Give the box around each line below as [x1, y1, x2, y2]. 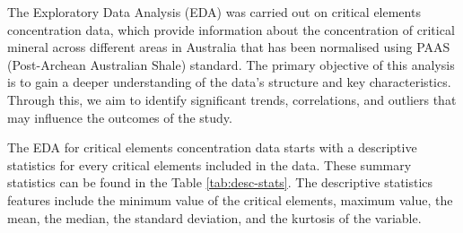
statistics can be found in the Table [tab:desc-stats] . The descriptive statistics [7, 173, 433, 192]
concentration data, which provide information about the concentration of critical [7, 20, 455, 39]
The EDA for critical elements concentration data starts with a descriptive [7, 138, 417, 157]
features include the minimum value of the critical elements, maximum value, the [7, 190, 453, 209]
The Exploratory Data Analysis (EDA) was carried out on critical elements [7, 3, 421, 21]
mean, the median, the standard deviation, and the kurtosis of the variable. [7, 208, 422, 227]
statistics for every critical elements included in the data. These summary [7, 155, 412, 174]
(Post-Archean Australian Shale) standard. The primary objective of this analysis [7, 55, 455, 73]
